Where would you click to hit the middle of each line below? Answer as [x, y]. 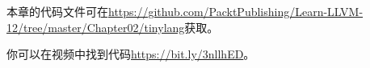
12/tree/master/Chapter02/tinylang [96, 27]
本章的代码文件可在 [57, 11]
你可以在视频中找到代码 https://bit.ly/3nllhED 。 [131, 54]
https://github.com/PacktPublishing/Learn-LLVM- [236, 11]
